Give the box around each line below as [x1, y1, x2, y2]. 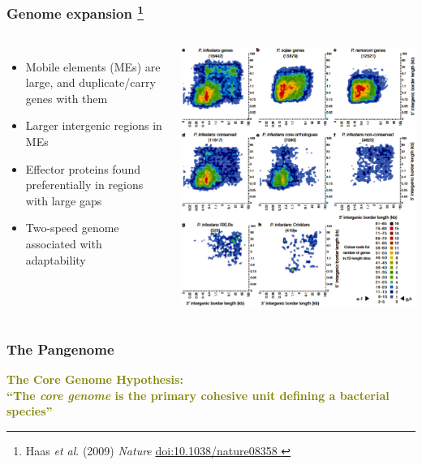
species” [6, 403, 53, 420]
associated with [25, 235, 102, 252]
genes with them [25, 89, 108, 106]
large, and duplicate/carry [25, 74, 156, 91]
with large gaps [25, 192, 102, 209]
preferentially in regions [25, 176, 144, 193]
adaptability [25, 251, 86, 268]
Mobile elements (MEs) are [25, 58, 161, 75]
